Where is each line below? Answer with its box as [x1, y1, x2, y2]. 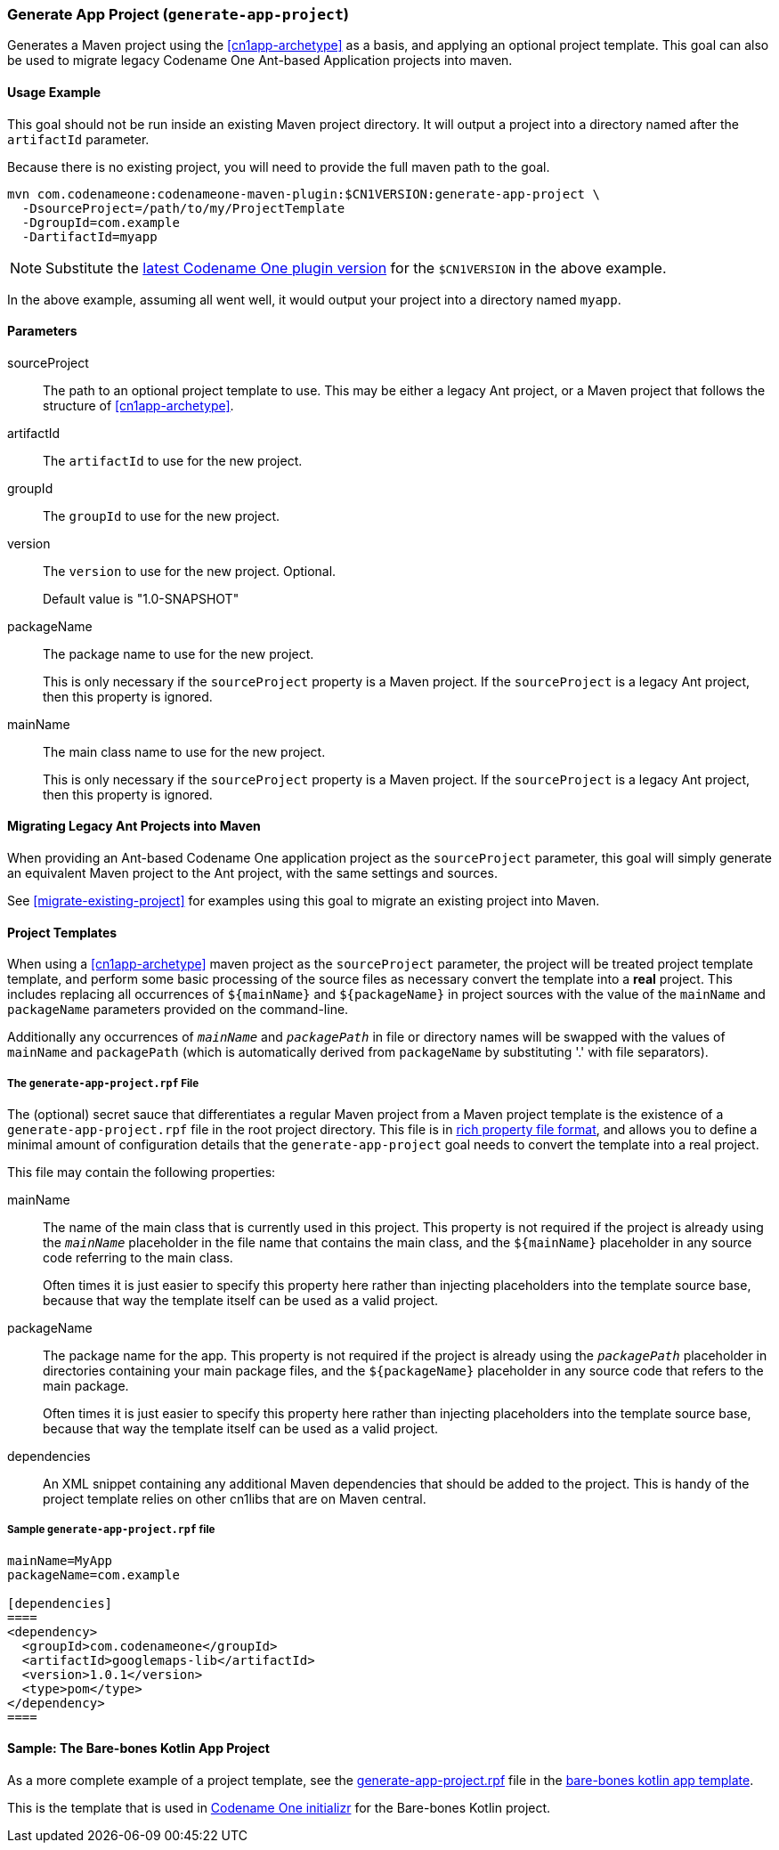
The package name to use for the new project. [43, 645, 314, 661]
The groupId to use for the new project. [43, 507, 280, 523]
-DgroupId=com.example [21, 215, 180, 230]
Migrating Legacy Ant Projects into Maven [7, 818, 261, 834]
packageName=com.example [7, 1567, 180, 1582]
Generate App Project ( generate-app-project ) [7, 5, 349, 23]
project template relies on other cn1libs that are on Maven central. [43, 1491, 426, 1507]
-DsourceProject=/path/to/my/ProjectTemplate [21, 200, 345, 215]
